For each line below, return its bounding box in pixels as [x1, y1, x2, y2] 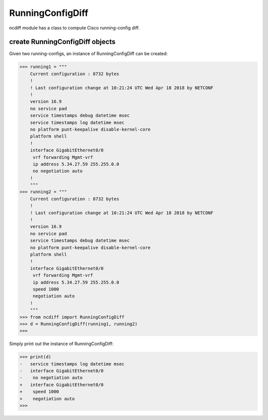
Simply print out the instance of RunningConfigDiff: [9, 341, 114, 347]
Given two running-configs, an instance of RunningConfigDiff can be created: [9, 51, 168, 57]
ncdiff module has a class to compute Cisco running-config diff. [9, 25, 140, 31]
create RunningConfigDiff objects [9, 38, 116, 46]
